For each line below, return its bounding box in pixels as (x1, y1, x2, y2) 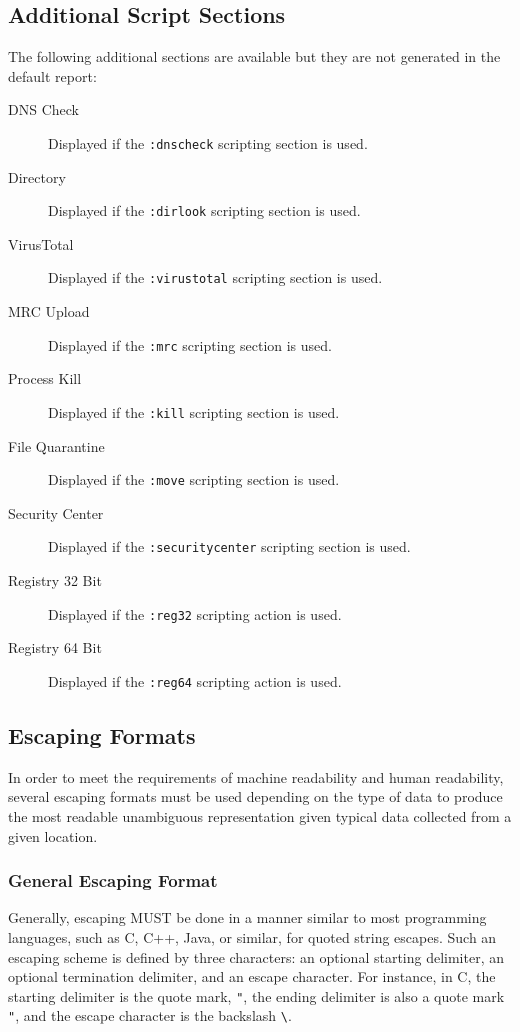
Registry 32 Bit (8, 570, 102, 591)
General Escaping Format (8, 868, 218, 893)
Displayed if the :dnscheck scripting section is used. (48, 132, 368, 153)
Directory (8, 166, 66, 187)
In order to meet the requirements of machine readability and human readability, (8, 766, 504, 787)
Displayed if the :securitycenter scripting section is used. (48, 536, 411, 557)
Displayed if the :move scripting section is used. (48, 469, 340, 490)
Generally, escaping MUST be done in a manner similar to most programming (8, 907, 487, 928)
